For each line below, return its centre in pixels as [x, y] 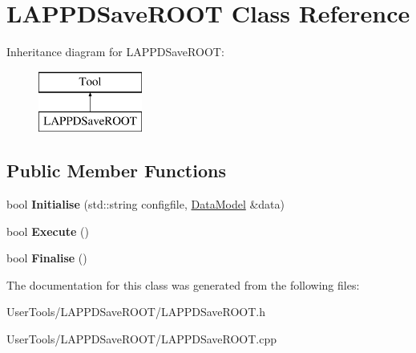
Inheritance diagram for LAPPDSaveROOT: [115, 52]
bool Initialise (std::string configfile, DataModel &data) [146, 204]
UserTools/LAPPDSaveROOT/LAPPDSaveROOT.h [136, 312]
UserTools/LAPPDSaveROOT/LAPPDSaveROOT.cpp [141, 339]
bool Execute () [48, 231]
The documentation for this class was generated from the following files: [183, 284]
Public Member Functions [116, 170]
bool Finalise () [47, 258]
